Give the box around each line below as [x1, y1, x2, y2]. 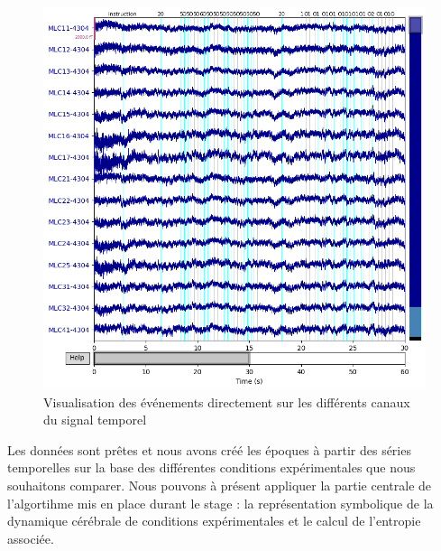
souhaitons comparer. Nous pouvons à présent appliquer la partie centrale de [7, 475, 432, 494]
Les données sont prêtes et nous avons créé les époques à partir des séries [7, 440, 411, 459]
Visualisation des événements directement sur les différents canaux [43, 392, 410, 411]
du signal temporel [43, 410, 147, 429]
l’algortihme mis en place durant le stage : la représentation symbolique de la [7, 493, 434, 512]
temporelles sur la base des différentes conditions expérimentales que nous [7, 458, 416, 477]
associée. [7, 528, 54, 547]
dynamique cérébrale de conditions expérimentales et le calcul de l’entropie [7, 511, 421, 530]
